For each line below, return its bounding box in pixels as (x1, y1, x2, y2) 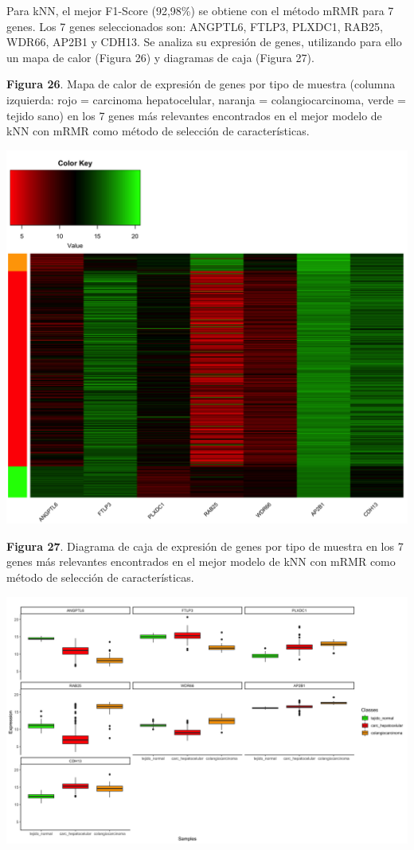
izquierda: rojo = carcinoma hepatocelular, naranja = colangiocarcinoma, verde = (6, 91, 406, 107)
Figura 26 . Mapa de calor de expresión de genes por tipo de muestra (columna (6, 76, 396, 92)
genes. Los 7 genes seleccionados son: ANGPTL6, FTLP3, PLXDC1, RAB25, (6, 18, 383, 34)
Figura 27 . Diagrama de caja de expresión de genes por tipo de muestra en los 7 (6, 537, 404, 554)
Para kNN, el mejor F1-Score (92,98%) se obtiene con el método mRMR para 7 (6, 2, 394, 18)
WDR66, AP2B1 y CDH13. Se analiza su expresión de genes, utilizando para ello (6, 33, 402, 50)
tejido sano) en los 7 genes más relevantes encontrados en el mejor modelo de (6, 107, 382, 123)
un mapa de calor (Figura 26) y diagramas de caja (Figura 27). (6, 49, 314, 65)
